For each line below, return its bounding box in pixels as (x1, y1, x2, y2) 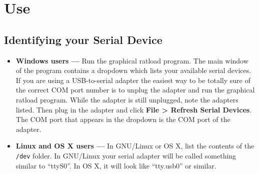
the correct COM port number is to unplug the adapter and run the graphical (15, 84, 255, 95)
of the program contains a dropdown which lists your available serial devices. (15, 65, 251, 75)
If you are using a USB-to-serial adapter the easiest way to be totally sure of (15, 74, 250, 85)
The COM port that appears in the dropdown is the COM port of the (15, 114, 230, 124)
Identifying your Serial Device (4, 31, 162, 47)
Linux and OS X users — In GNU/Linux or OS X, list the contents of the (15, 140, 254, 151)
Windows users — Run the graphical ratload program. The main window (15, 55, 248, 65)
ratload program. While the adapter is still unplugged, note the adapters (15, 94, 238, 104)
